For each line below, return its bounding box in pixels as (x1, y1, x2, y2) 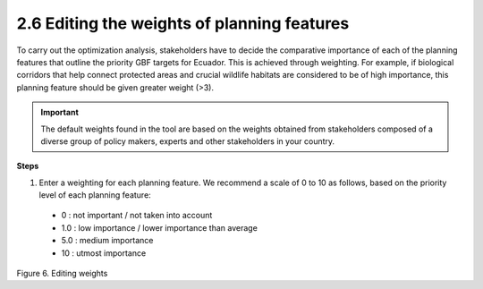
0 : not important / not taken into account (61, 210, 213, 221)
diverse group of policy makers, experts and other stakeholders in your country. (40, 135, 335, 147)
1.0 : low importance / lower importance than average (61, 222, 258, 233)
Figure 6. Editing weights (16, 268, 108, 279)
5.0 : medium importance (61, 235, 154, 246)
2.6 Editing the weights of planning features (16, 13, 350, 33)
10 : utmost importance (61, 247, 147, 259)
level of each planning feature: (38, 190, 151, 200)
